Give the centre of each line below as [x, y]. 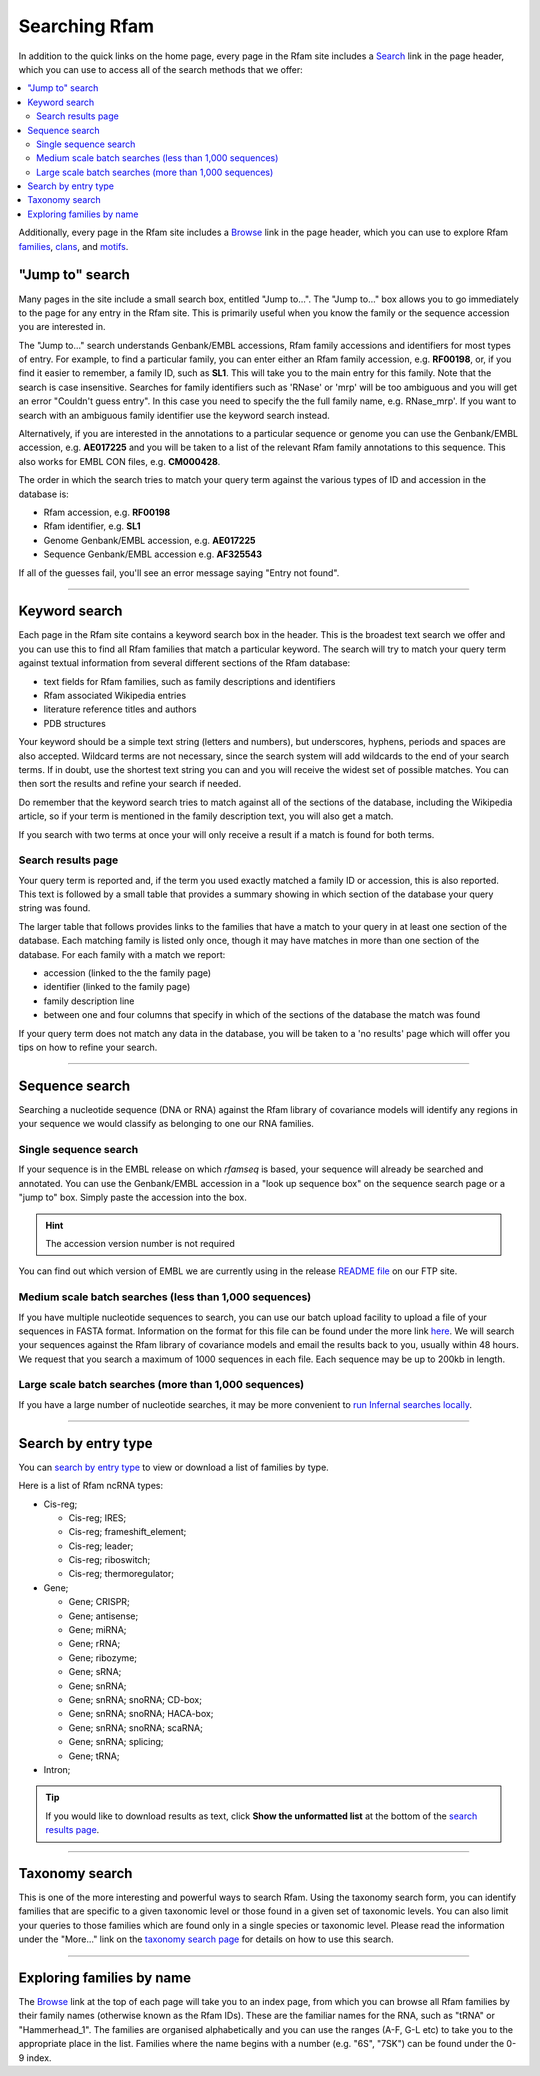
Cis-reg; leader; [101, 1546]
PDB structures [75, 723]
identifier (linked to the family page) [117, 987]
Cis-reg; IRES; [97, 1517]
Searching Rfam [86, 26]
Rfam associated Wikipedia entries [115, 696]
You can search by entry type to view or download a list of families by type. [173, 1467]
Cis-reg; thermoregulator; [121, 1574]
